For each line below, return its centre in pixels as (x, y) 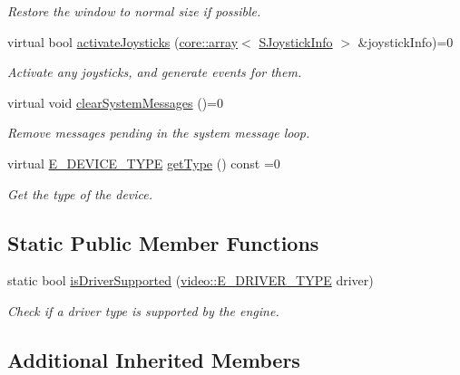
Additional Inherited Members (154, 359)
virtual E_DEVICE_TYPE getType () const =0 (144, 163)
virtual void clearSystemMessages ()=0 (116, 102)
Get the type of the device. (80, 193)
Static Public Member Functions (163, 242)
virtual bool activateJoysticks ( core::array (123, 41)
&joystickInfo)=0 (406, 41)
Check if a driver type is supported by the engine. (143, 310)
